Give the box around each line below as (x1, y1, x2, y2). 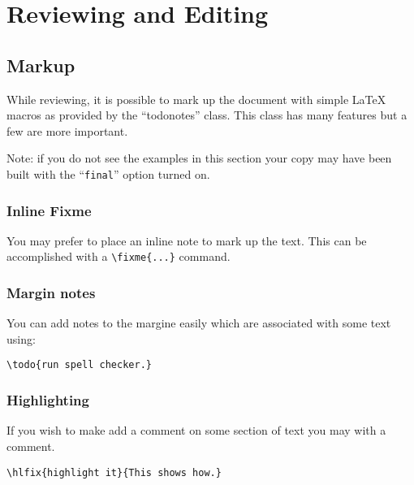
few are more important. (6, 122, 128, 139)
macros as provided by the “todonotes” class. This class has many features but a (6, 106, 408, 123)
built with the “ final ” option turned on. (6, 165, 210, 182)
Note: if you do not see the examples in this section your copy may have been (6, 149, 392, 167)
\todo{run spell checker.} (6, 359, 152, 371)
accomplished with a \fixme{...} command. (6, 248, 231, 265)
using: (6, 330, 36, 347)
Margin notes (6, 283, 96, 302)
